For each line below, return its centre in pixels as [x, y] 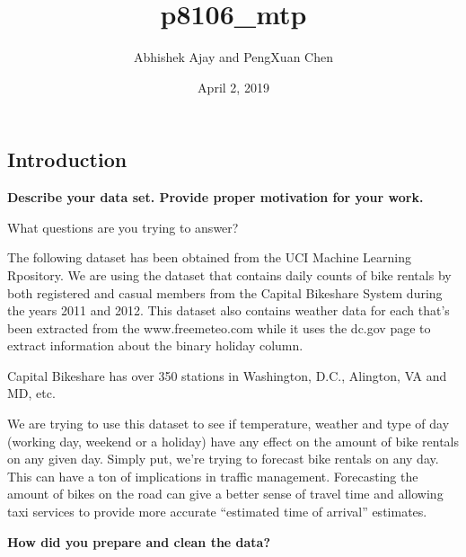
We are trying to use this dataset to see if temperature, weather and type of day [229, 424]
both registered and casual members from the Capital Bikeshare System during [225, 292]
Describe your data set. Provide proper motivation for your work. [215, 197]
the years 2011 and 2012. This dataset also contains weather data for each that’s [229, 310]
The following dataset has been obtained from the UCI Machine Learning [209, 257]
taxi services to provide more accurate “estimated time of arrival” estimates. [217, 512]
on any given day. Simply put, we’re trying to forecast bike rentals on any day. [223, 459]
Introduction [67, 159]
